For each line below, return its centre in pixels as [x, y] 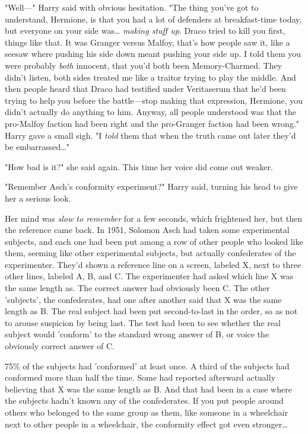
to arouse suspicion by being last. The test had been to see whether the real [143, 322]
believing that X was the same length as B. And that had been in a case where [148, 389]
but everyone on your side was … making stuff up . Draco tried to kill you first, [145, 31]
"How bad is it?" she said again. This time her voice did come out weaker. [139, 166]
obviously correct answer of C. [60, 346]
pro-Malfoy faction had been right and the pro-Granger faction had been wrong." [152, 123]
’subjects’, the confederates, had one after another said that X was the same [143, 299]
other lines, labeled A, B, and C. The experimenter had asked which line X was [149, 276]
